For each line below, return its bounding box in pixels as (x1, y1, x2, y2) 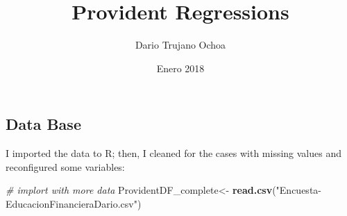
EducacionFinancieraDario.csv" (6, 196, 137, 210)
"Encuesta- (276, 183, 321, 197)
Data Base (6, 113, 81, 135)
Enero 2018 (156, 60, 205, 75)
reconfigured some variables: (6, 159, 125, 174)
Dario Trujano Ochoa (135, 38, 226, 52)
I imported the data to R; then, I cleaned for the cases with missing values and (6, 146, 342, 160)
